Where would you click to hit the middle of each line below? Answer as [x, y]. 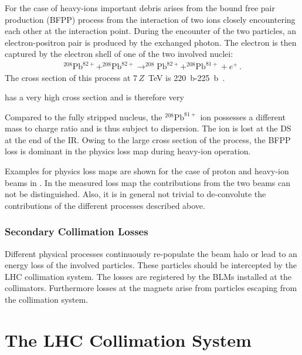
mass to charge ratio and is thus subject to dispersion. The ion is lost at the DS [148, 128]
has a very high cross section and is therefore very [94, 97]
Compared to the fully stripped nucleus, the [84, 116]
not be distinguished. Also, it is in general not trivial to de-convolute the [135, 194]
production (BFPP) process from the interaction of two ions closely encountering [150, 19]
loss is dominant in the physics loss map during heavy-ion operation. [128, 151]
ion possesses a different [243, 116]
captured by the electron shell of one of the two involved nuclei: [119, 54]
